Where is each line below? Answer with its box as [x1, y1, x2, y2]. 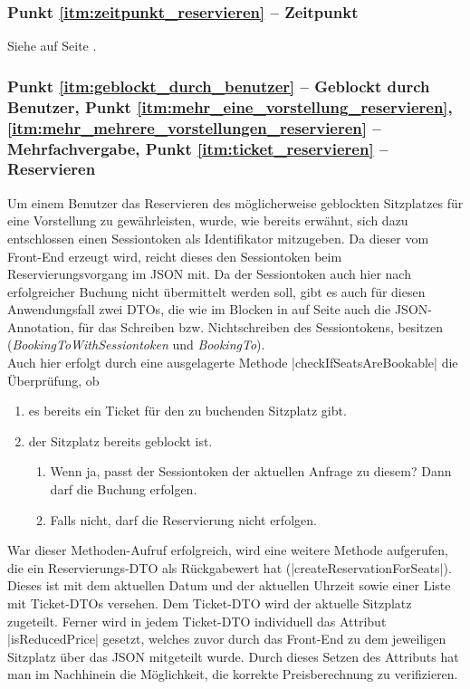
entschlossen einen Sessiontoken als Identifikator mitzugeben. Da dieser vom [7, 228, 429, 247]
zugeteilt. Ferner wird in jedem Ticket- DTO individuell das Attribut [7, 611, 387, 630]
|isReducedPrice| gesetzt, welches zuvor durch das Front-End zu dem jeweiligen [7, 629, 446, 648]
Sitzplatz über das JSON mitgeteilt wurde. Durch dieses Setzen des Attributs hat [7, 646, 459, 665]
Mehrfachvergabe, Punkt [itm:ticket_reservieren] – [7, 137, 388, 159]
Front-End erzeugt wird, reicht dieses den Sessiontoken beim [7, 246, 342, 265]
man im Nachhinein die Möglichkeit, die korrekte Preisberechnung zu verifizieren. [7, 665, 458, 684]
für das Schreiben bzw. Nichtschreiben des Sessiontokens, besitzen [78, 317, 443, 336]
